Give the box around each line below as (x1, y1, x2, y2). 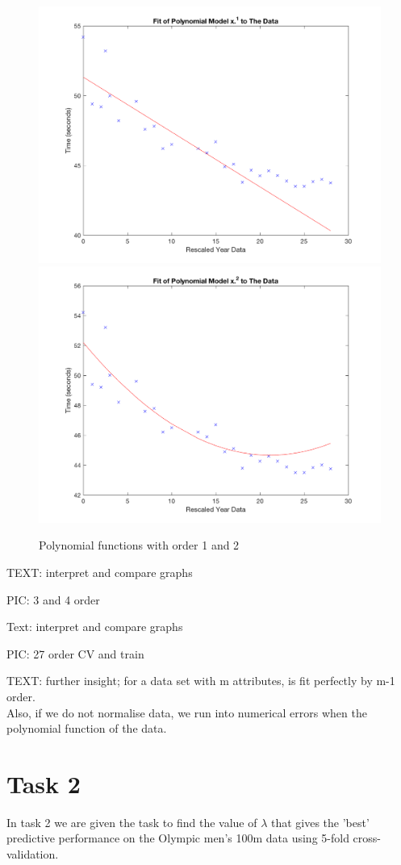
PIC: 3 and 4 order (6, 591, 100, 608)
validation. (6, 846, 59, 862)
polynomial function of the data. (6, 720, 167, 737)
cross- (353, 829, 382, 846)
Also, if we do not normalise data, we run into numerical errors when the (6, 704, 367, 721)
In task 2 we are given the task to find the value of (6, 813, 257, 830)
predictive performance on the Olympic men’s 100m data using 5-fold (6, 829, 349, 846)
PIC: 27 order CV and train (6, 645, 144, 662)
